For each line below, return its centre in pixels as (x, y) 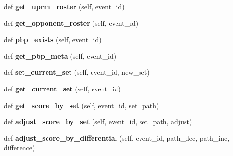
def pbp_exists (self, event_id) (53, 39)
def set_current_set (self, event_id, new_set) (77, 72)
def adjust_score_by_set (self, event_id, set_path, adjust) (98, 122)
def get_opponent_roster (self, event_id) (71, 23)
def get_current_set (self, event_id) (62, 88)
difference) (20, 147)
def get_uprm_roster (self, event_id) (64, 6)
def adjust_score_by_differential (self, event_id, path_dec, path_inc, (117, 138)
